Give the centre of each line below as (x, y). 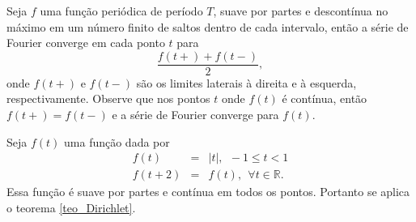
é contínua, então (325, 98)
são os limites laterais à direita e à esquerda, (246, 82)
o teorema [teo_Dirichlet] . (71, 207)
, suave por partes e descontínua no (301, 11)
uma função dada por (117, 141)
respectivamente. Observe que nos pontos (108, 98)
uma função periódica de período (121, 11)
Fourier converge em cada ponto (86, 43)
